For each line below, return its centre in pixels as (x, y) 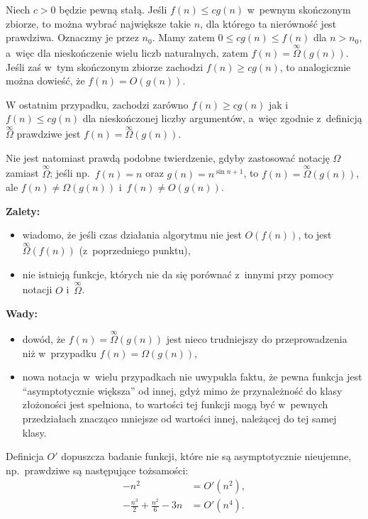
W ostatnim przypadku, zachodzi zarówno (97, 104)
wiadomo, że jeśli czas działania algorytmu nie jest (132, 235)
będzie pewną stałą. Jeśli (113, 9)
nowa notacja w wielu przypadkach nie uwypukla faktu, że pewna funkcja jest (192, 377)
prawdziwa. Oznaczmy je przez (72, 37)
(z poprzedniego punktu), (135, 250)
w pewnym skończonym (299, 9)
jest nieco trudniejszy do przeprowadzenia (257, 339)
